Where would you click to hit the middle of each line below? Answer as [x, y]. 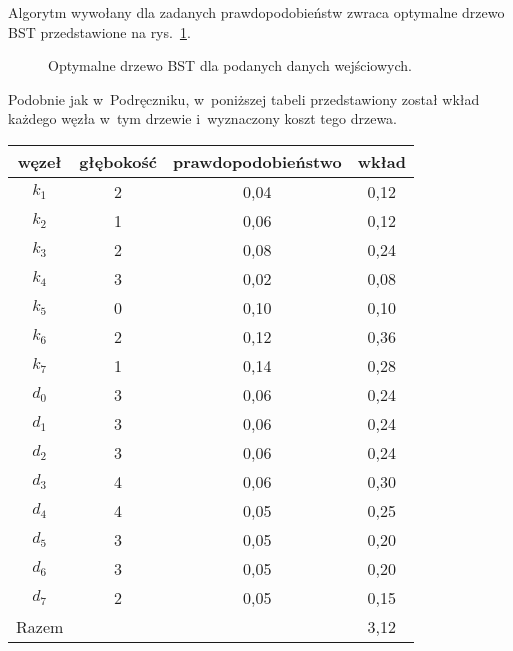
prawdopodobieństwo [257, 161]
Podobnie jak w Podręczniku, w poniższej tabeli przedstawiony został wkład [244, 98]
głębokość [118, 161]
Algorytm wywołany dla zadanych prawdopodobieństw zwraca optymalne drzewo [256, 12]
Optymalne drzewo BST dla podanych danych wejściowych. [230, 65]
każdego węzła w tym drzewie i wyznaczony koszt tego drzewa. [202, 118]
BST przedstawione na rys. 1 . [99, 31]
